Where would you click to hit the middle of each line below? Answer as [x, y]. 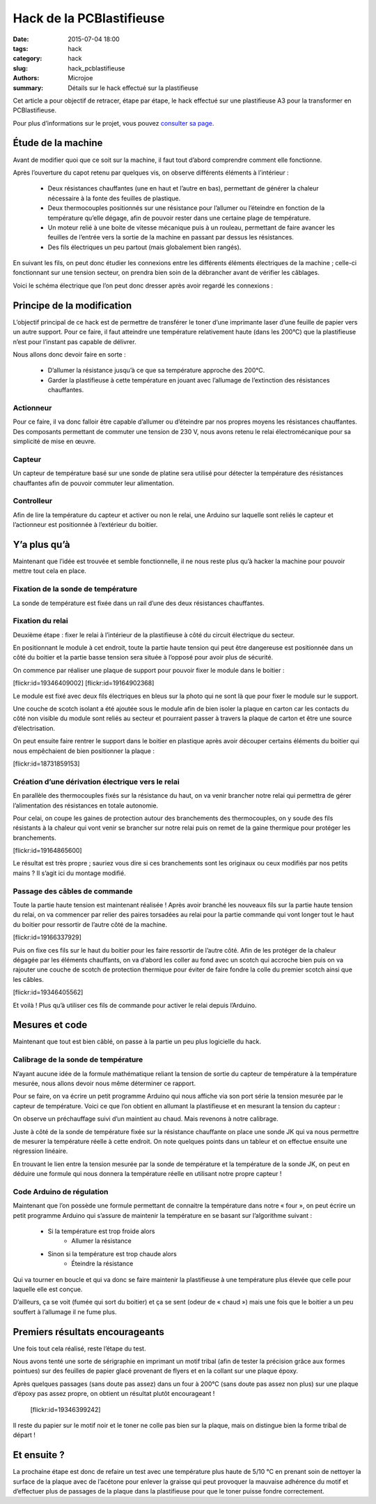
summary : [28, 88]
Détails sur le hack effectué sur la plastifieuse [133, 88]
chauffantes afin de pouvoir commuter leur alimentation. [93, 483]
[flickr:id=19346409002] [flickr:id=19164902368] [84, 683]
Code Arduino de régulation [61, 1191]
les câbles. [29, 979]
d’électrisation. [34, 728]
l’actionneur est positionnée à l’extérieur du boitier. [85, 525]
